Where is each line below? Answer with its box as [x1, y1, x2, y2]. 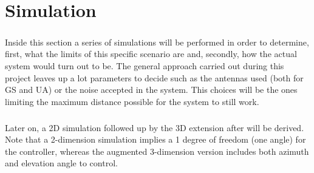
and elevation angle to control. [5, 157, 118, 169]
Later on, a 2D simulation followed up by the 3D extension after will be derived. [5, 121, 304, 134]
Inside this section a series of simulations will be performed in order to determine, [5, 35, 309, 48]
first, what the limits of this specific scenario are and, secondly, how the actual [5, 47, 297, 60]
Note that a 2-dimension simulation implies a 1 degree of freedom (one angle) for [5, 133, 306, 146]
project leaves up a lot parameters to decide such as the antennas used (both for [5, 71, 304, 84]
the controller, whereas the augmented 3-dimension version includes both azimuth [5, 144, 309, 157]
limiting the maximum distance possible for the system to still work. [5, 95, 259, 107]
